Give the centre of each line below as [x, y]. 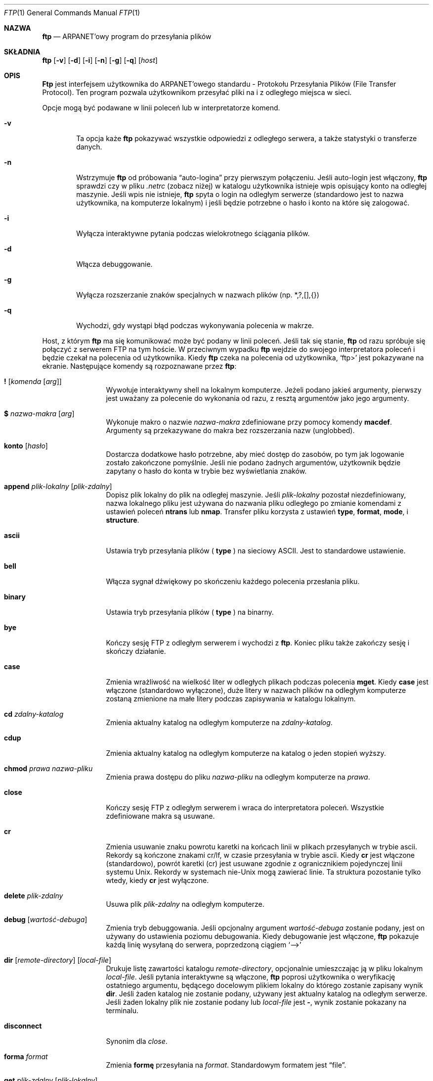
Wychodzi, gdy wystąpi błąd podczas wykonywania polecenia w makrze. [195, 325]
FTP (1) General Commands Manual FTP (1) [72, 13]
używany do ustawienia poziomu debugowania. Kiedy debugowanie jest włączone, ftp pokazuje [262, 936]
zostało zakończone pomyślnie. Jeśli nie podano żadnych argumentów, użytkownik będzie [253, 463]
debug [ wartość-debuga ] [46, 919]
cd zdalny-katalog [34, 714]
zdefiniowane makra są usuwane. [160, 816]
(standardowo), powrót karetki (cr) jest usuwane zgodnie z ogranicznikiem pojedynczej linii [254, 863]
